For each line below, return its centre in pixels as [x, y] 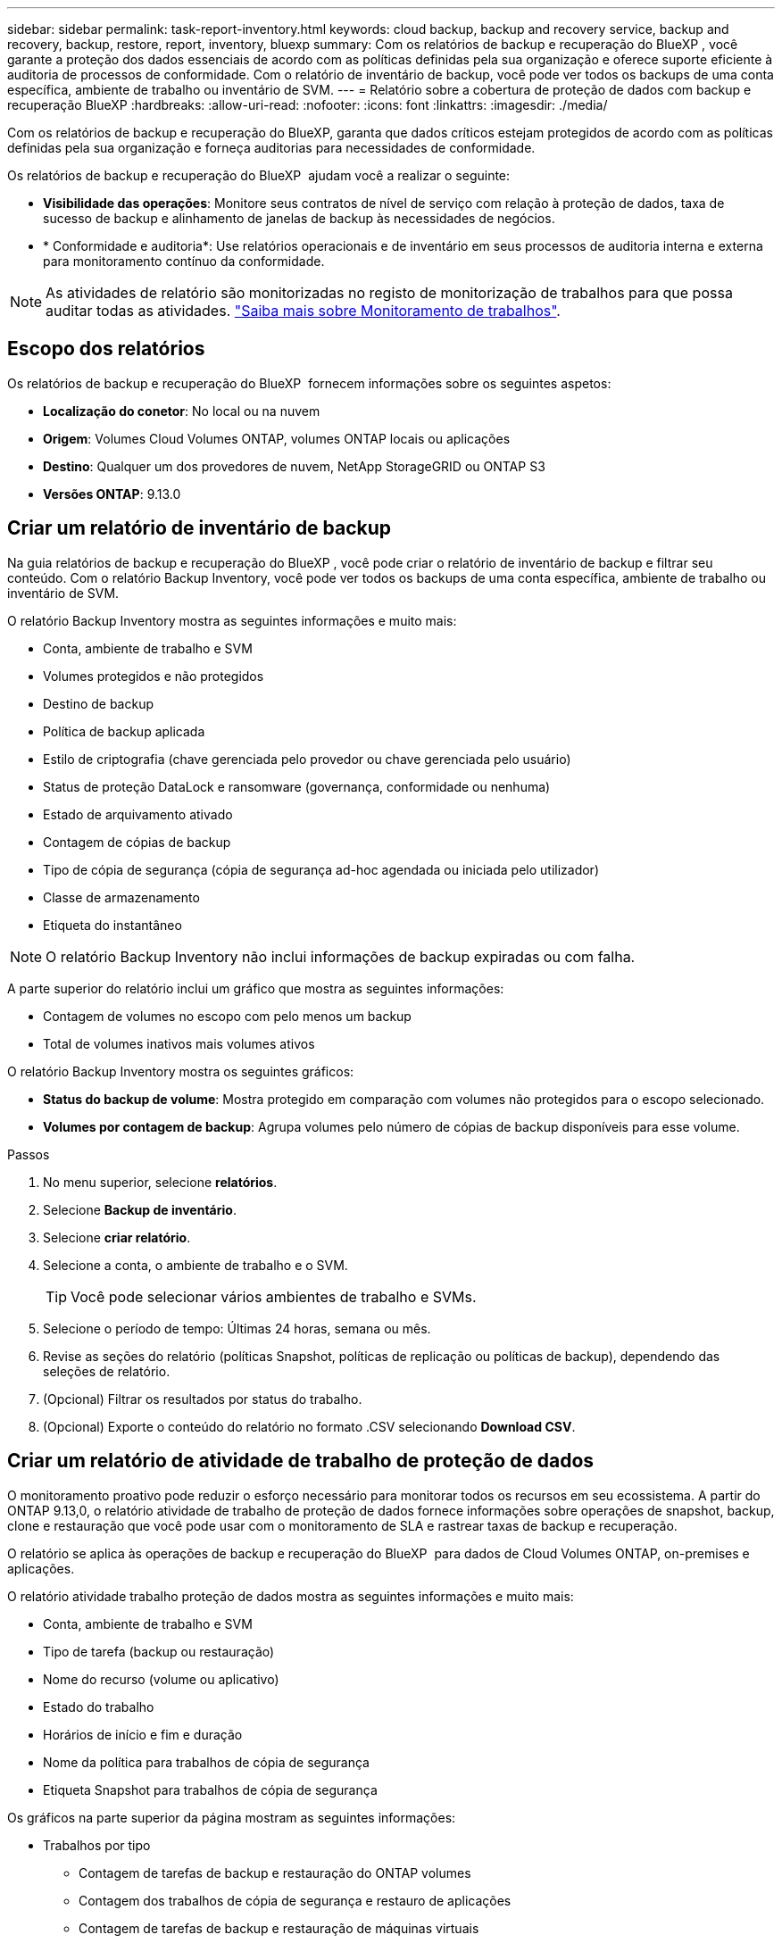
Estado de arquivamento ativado [138, 814]
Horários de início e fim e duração [143, 1734]
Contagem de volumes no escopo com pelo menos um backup [227, 1016]
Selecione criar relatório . [117, 1237]
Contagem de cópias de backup [137, 842]
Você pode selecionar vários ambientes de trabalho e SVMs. [274, 1296]
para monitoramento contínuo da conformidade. [184, 261]
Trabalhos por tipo [97, 1845]
